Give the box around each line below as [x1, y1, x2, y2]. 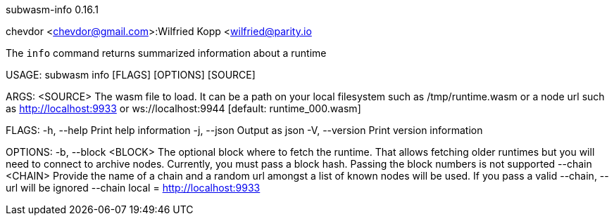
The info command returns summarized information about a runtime [6, 47, 327, 59]
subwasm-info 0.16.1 [6, 4, 99, 15]
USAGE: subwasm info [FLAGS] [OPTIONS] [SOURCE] [6, 69, 256, 81]
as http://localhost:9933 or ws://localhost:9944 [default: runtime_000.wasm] [6, 102, 361, 114]
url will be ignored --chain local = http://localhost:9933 [6, 182, 261, 194]
